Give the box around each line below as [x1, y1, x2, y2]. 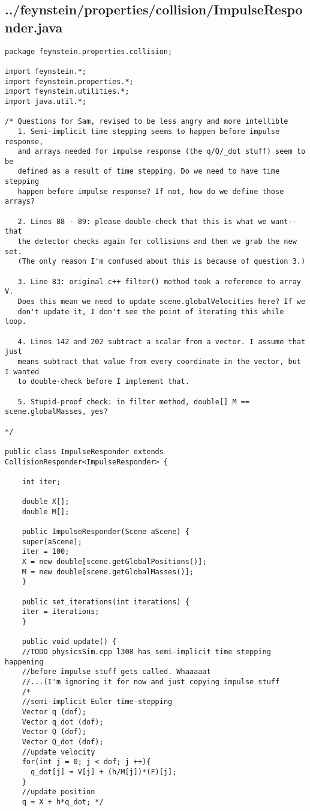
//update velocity [22, 747, 95, 756]
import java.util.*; [5, 97, 87, 106]
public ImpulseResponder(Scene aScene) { [22, 527, 189, 536]
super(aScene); [22, 537, 82, 546]
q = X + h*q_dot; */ [22, 797, 104, 806]
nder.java [5, 17, 63, 36]
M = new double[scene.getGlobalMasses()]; [22, 567, 194, 576]
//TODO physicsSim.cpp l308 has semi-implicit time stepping [22, 647, 271, 656]
